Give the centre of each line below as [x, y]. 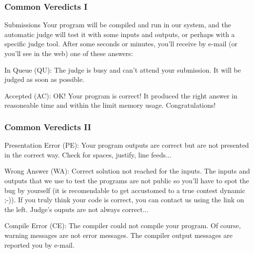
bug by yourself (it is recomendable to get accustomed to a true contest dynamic [125, 190]
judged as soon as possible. [45, 79]
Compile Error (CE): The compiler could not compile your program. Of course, [123, 225]
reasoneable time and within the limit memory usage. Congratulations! [110, 105]
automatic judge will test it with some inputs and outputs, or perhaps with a [120, 34]
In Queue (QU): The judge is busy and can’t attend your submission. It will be [123, 69]
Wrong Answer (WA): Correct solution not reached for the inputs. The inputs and [127, 171]
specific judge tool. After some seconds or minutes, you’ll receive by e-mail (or [121, 44]
